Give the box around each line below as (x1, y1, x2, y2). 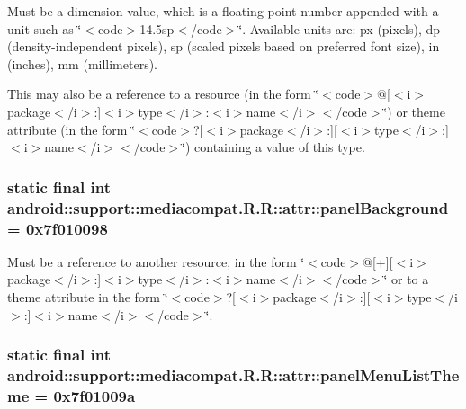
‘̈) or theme (383, 102, 445, 120)
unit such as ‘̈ (7, 19, 82, 38)
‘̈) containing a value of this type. (182, 138, 365, 156)
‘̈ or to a (383, 270, 429, 289)
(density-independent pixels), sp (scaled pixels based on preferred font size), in (7, 37, 440, 56)
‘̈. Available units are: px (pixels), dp (238, 19, 441, 38)
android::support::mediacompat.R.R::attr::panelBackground (7, 196, 449, 218)
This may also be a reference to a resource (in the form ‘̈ (7, 84, 319, 103)
